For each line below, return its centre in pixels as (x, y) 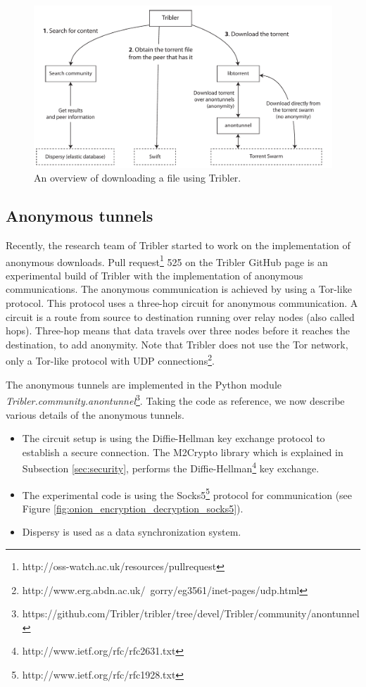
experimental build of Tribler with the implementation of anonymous (154, 275)
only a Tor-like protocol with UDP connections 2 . (110, 360)
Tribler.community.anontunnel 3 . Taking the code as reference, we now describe (175, 399)
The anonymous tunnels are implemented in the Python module (144, 384)
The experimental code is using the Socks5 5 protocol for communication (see (187, 493)
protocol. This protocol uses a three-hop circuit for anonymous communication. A (182, 303)
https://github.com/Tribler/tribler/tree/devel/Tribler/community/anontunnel (191, 613)
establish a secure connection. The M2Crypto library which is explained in (183, 452)
